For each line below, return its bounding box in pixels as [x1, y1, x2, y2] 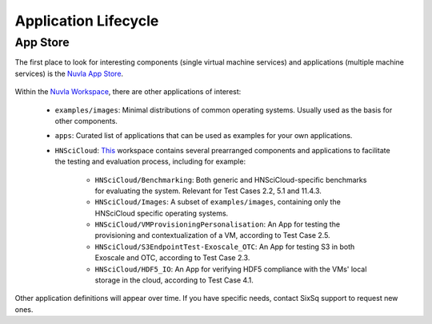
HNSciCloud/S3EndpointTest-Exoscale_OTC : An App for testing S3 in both [94, 242, 355, 251]
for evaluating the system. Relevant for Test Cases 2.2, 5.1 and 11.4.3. [94, 186, 322, 196]
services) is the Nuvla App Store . [14, 69, 124, 78]
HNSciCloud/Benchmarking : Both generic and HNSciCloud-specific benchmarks [94, 175, 367, 184]
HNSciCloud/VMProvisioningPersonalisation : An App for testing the [94, 219, 340, 229]
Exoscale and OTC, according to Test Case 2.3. [94, 253, 250, 263]
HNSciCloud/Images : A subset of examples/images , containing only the [94, 197, 342, 207]
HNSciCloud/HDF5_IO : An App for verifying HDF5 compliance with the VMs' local [94, 264, 367, 274]
